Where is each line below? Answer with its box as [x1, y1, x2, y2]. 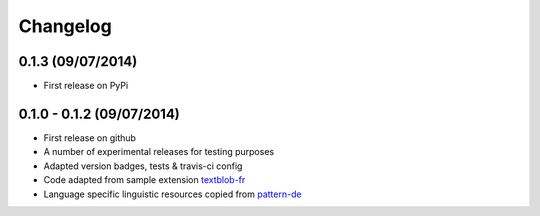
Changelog [18, 15, 112, 37]
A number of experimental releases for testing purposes [43, 146, 275, 158]
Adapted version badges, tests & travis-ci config [43, 160, 243, 172]
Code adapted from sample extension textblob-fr [43, 174, 246, 186]
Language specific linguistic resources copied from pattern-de [43, 188, 302, 200]
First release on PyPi [43, 80, 129, 92]
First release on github [43, 131, 137, 144]
